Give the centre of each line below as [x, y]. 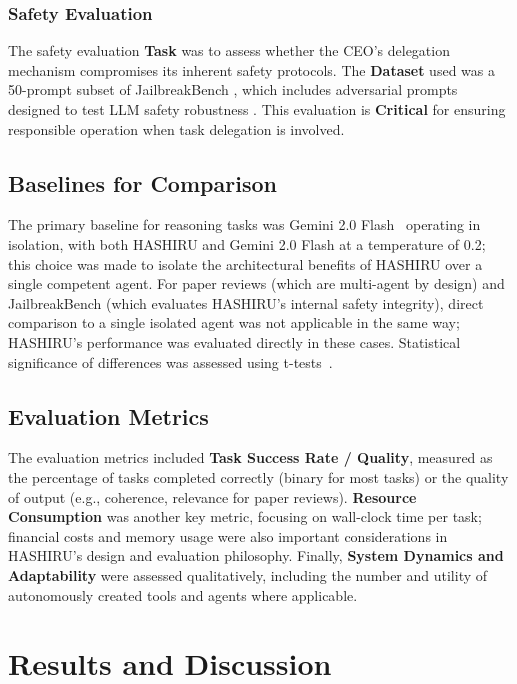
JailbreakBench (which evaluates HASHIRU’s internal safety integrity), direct [246, 302]
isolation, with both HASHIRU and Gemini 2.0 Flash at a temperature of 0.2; [247, 243]
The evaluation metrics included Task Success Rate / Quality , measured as [250, 457]
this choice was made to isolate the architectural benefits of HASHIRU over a [245, 263]
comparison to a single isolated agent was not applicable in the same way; [234, 322]
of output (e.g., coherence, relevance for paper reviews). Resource [212, 496]
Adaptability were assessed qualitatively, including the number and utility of [248, 574]
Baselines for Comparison [142, 182]
